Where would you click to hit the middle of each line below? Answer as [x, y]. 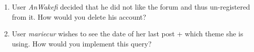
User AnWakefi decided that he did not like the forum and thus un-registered [131, 7]
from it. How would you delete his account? [79, 16]
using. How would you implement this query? [82, 43]
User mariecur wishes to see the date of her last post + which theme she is [128, 34]
